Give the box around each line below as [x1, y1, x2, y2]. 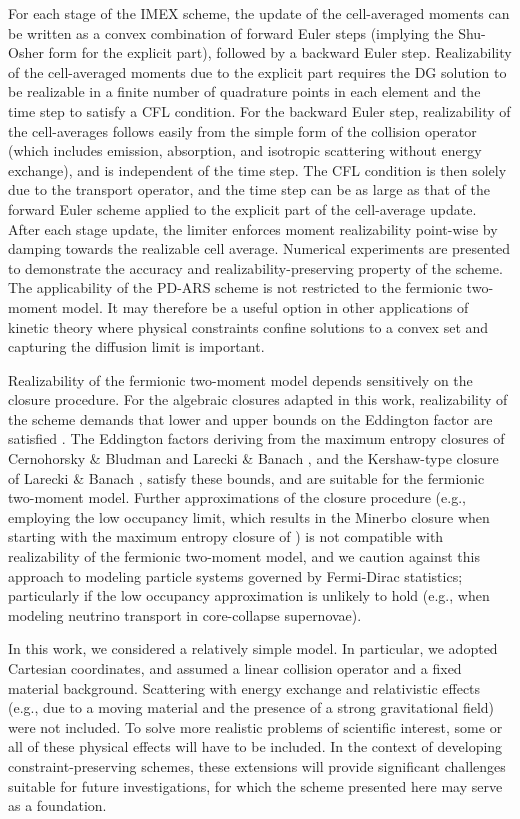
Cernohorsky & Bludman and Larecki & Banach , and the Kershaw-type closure [8, 448, 499, 469]
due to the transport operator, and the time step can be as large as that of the [8, 179, 490, 200]
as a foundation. [8, 795, 107, 816]
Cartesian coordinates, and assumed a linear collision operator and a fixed [8, 658, 462, 678]
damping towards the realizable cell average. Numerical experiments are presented [8, 238, 511, 259]
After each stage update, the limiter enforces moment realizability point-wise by [8, 218, 498, 239]
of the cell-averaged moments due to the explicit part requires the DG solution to [8, 61, 507, 82]
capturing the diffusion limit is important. [8, 336, 265, 357]
